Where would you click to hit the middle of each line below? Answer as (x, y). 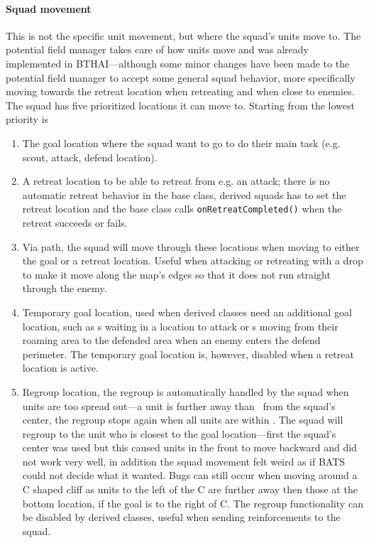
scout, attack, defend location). (90, 157)
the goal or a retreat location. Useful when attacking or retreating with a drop (193, 260)
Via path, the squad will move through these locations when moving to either (191, 246)
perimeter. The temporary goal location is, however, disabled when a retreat (188, 354)
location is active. (60, 368)
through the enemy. (65, 288)
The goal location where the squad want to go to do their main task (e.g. (181, 143)
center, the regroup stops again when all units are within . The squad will (183, 420)
